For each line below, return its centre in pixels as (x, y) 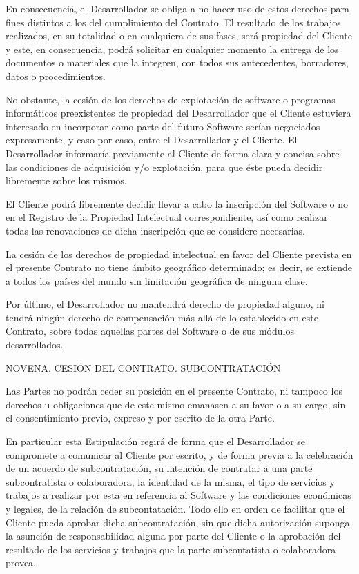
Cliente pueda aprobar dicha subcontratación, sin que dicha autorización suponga (178, 522)
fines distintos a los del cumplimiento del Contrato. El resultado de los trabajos (173, 22)
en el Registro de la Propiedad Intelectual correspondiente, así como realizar (167, 217)
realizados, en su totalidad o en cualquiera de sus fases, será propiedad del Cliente (179, 36)
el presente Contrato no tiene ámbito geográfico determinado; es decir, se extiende (179, 267)
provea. (21, 563)
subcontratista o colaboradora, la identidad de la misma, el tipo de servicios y (170, 481)
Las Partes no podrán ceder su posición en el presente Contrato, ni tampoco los (174, 391)
